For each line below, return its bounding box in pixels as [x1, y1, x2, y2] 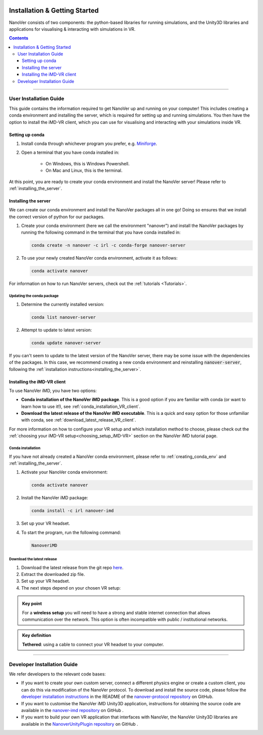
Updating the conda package [9, 293, 59, 299]
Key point [22, 601, 42, 607]
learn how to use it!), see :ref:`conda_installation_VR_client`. [21, 403, 141, 409]
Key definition [22, 633, 51, 638]
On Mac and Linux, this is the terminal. [45, 167, 123, 173]
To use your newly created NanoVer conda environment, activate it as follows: [21, 255, 178, 261]
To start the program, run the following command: [21, 530, 121, 535]
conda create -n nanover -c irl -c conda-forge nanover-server [31, 243, 186, 248]
